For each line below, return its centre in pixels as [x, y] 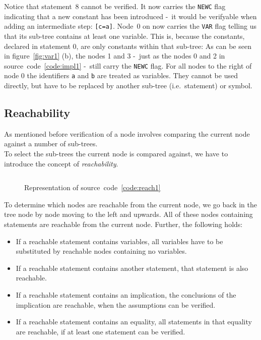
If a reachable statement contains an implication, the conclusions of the [126, 294]
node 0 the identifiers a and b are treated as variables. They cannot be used [121, 75]
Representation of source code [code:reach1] [92, 187]
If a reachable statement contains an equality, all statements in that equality [134, 322]
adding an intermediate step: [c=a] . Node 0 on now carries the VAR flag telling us [130, 26]
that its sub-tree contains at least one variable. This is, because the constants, [124, 36]
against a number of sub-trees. [51, 144]
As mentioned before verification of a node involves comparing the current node [127, 133]
